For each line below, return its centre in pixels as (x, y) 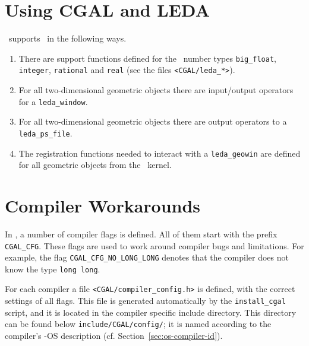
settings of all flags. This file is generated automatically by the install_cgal (145, 301)
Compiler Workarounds (103, 205)
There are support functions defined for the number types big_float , (147, 58)
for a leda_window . (53, 101)
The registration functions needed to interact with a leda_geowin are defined (160, 153)
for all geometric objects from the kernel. (95, 165)
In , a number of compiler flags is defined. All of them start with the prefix (141, 234)
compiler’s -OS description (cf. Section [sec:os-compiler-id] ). (114, 336)
